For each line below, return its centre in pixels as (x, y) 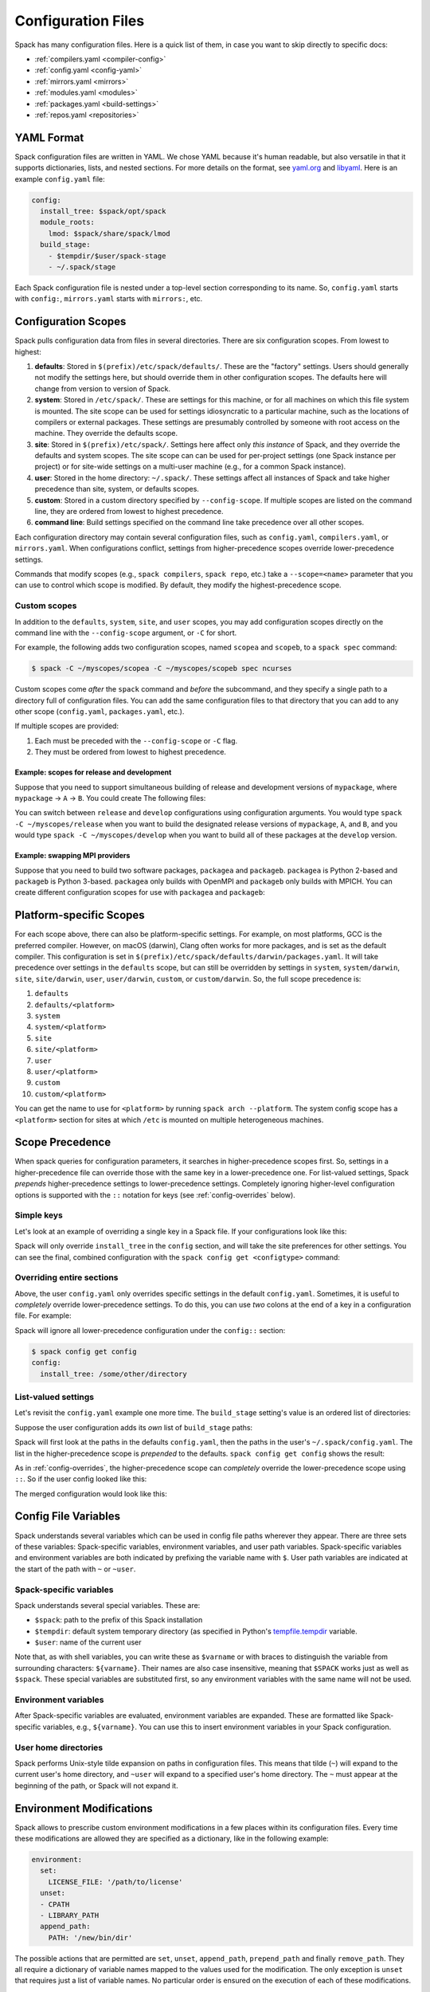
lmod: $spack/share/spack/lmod (109, 233)
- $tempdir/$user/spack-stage (107, 256)
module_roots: (68, 222)
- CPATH (55, 1904)
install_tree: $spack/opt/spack (103, 211)
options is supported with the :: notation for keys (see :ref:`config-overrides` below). (155, 1194)
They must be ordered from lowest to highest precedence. (131, 752)
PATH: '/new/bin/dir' (90, 1937)
